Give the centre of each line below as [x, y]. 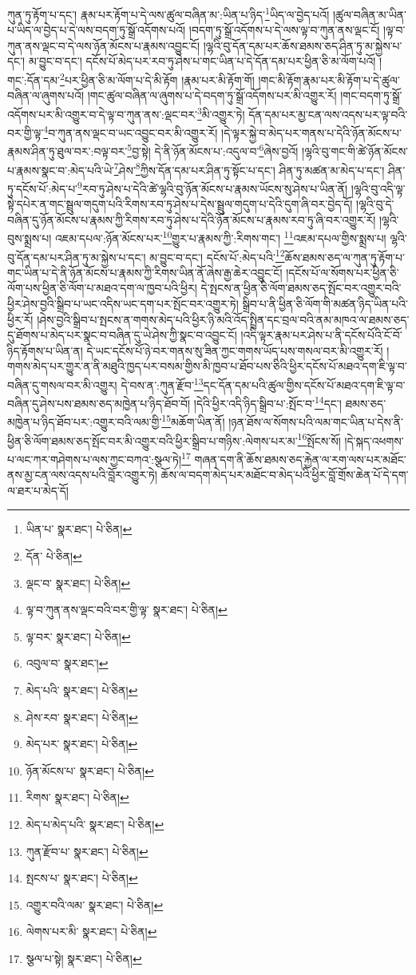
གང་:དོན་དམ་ [34, 79]
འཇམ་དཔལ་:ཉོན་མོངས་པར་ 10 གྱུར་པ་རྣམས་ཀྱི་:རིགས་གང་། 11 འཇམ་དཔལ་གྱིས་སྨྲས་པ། [220, 237]
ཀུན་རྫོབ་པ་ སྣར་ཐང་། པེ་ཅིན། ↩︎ [87, 851]
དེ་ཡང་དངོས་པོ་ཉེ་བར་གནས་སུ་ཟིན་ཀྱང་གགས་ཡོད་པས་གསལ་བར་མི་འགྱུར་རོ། [235, 350]
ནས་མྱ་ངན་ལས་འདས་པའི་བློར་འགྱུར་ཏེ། [82, 475]
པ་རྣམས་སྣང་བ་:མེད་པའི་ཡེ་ [61, 170]
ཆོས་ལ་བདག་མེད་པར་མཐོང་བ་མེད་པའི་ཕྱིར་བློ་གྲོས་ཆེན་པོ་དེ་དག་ [285, 475]
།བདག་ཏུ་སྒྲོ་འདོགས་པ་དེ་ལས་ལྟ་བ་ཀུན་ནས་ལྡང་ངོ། [284, 30]
